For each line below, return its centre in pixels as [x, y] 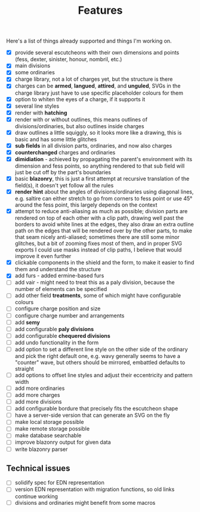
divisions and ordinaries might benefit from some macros [85, 502]
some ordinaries [35, 72]
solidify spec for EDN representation [59, 483]
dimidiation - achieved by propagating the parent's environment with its [104, 159]
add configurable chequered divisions [62, 335]
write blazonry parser [41, 449]
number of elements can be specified [61, 289]
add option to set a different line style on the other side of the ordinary [101, 349]
